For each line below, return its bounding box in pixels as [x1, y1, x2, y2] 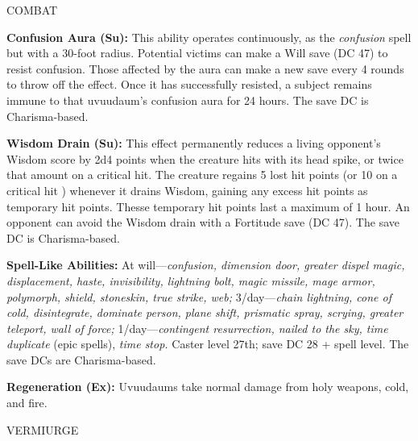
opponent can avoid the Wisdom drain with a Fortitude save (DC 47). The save [6, 214, 399, 231]
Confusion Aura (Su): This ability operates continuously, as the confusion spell [6, 28, 412, 45]
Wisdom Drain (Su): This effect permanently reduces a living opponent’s [6, 135, 381, 152]
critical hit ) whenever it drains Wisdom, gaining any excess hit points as [6, 181, 368, 198]
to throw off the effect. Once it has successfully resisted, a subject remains [6, 76, 372, 93]
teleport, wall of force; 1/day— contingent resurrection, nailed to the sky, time [6, 319, 388, 336]
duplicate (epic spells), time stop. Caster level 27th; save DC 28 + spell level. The [6, 335, 409, 352]
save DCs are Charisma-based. [6, 351, 156, 368]
